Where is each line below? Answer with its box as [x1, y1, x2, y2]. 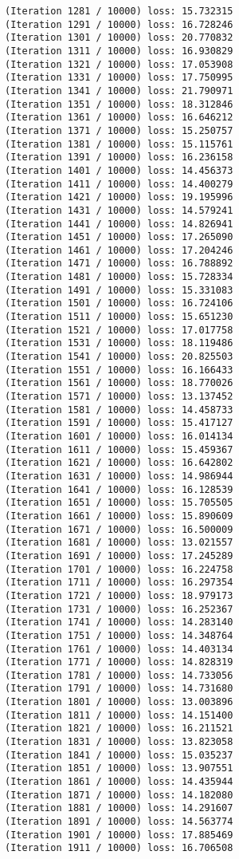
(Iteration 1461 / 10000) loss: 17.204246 [5, 244, 233, 256]
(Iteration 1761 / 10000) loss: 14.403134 [5, 643, 233, 655]
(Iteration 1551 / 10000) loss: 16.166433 [5, 364, 233, 376]
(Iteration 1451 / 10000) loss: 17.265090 [5, 231, 233, 243]
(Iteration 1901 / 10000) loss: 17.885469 [5, 829, 233, 841]
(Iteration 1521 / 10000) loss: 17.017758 [5, 324, 233, 336]
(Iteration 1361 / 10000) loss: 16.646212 [5, 112, 233, 124]
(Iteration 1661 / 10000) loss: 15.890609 [5, 510, 233, 522]
